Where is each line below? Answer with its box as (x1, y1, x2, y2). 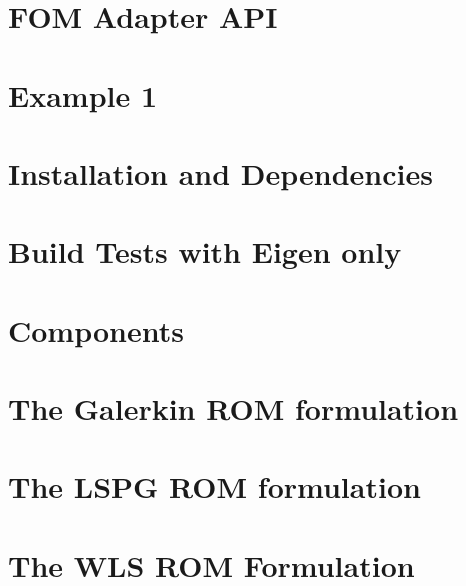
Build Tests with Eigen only (8, 231, 402, 272)
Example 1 (8, 74, 158, 115)
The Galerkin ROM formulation (8, 388, 459, 429)
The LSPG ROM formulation (8, 466, 421, 507)
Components (8, 309, 184, 350)
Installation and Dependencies (8, 152, 433, 193)
